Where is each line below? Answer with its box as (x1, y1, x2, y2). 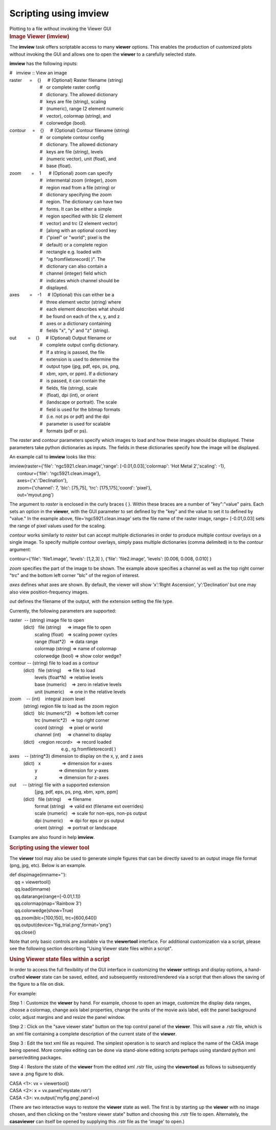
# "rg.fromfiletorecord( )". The (39, 256, 106, 262)
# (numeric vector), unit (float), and (39, 156, 117, 162)
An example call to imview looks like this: (9, 454, 97, 460)
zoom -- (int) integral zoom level (9, 696, 85, 702)
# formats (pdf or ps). (39, 428, 88, 434)
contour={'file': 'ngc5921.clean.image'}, (17, 470, 101, 476)
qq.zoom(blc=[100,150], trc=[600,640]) (14, 915, 97, 921)
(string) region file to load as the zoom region (23, 703, 119, 709)
